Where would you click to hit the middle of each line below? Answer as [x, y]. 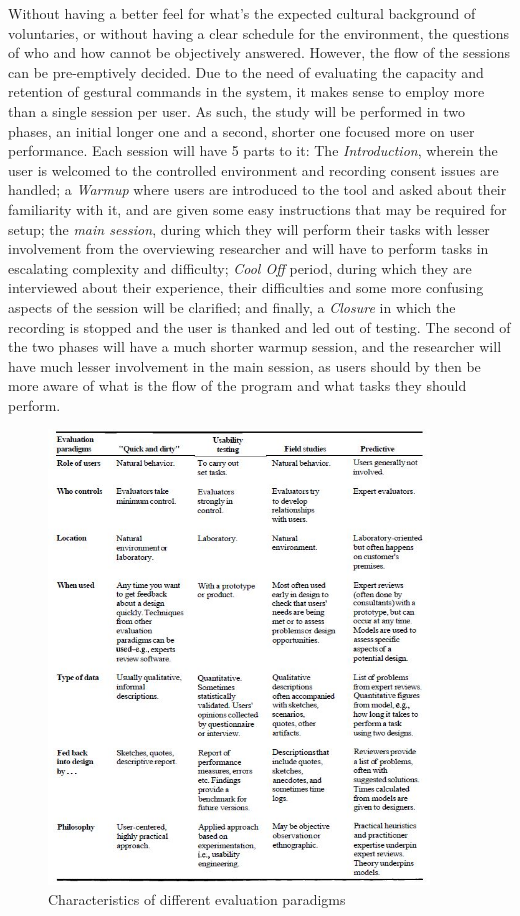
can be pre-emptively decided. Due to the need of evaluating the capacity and [246, 71]
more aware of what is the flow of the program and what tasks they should [237, 385]
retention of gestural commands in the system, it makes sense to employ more [246, 91]
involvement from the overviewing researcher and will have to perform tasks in [248, 248]
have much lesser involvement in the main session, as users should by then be [244, 365]
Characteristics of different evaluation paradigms [197, 898]
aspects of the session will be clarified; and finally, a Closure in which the [232, 306]
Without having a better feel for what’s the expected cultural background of [242, 13]
